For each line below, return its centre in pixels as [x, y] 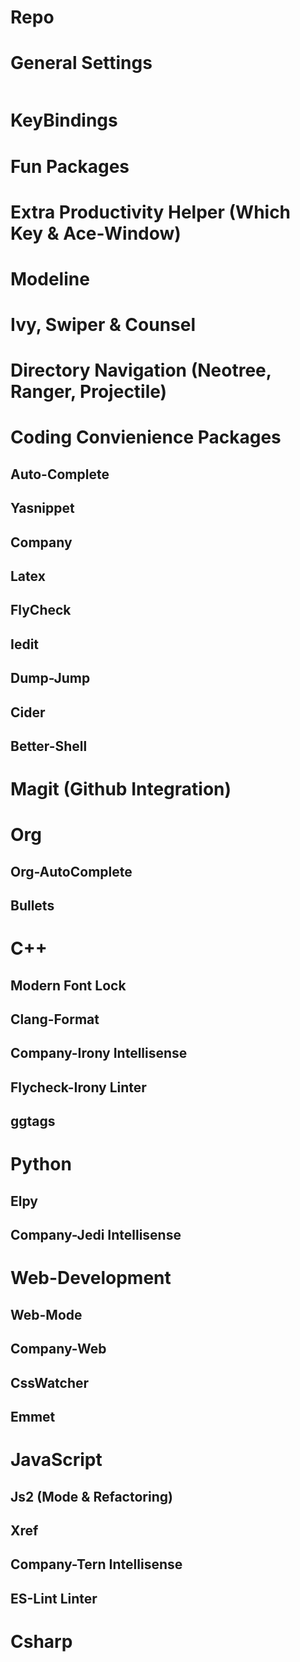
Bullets [32, 906]
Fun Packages [70, 166]
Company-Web [58, 1349]
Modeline [50, 278]
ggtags [33, 1121]
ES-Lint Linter [54, 1598]
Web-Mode [46, 1314]
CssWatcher [50, 1382]
